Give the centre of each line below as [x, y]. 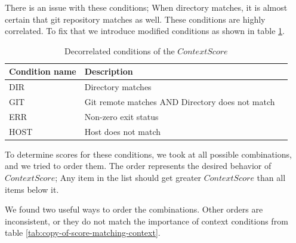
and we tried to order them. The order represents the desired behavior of [138, 166]
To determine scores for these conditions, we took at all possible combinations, [148, 154]
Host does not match [122, 131]
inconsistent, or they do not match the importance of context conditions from [147, 221]
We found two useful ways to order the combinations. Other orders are [134, 209]
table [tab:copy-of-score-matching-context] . [83, 233]
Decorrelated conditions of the [119, 50]
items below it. [32, 189]
